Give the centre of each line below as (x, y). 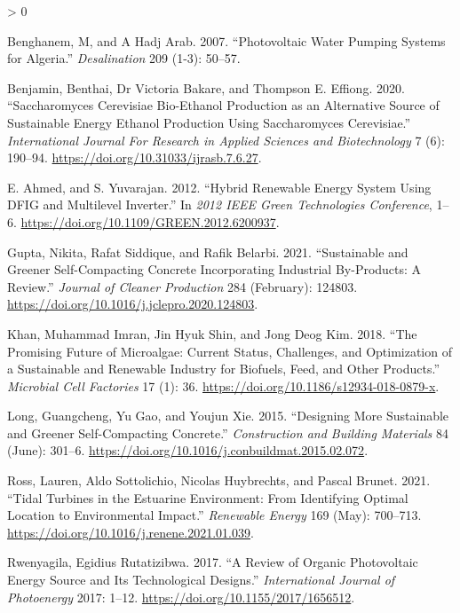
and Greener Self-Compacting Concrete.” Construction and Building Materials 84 (228, 432)
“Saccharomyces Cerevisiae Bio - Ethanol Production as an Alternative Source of (223, 105)
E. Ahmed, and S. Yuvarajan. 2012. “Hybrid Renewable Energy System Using (219, 187)
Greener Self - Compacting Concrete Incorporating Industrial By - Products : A (214, 269)
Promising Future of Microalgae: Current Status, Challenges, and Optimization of (230, 351)
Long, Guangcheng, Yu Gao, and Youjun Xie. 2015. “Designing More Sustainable (228, 416)
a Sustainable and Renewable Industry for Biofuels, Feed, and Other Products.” (224, 369)
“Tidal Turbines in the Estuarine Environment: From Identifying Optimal (208, 497)
